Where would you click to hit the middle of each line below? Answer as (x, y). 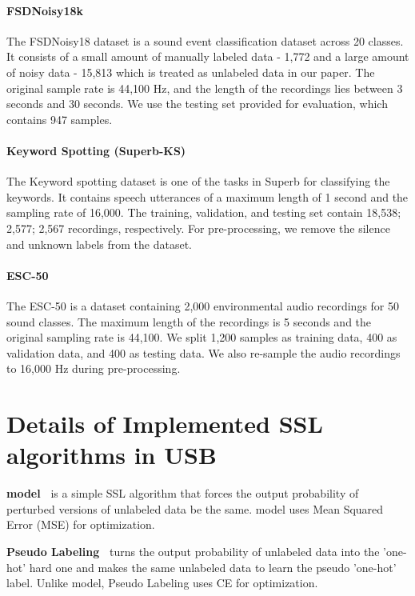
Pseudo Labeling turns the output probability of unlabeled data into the (193, 551)
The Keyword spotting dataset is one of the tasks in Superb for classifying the (198, 181)
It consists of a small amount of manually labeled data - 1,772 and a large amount (208, 56)
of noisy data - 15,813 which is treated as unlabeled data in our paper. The (191, 72)
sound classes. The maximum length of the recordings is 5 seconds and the (189, 321)
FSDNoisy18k (45, 10)
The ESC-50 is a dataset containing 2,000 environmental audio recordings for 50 (203, 305)
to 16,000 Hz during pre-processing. (94, 368)
